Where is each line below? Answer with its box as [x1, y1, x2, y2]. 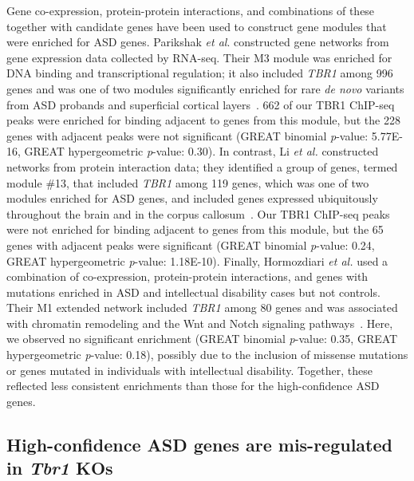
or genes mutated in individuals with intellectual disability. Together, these [6, 361, 373, 378]
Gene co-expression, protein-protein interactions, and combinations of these [6, 2, 375, 18]
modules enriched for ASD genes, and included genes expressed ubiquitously [6, 190, 378, 207]
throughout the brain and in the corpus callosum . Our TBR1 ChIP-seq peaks [6, 205, 390, 222]
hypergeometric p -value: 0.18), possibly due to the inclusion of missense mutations [6, 346, 408, 363]
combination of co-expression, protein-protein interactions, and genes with [6, 268, 369, 285]
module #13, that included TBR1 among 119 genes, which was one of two [6, 174, 369, 191]
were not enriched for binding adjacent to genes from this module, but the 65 [6, 221, 384, 238]
